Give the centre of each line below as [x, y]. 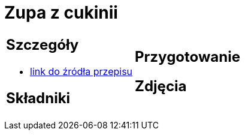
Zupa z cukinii [61, 13]
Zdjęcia [161, 86]
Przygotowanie [187, 56]
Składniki [38, 98]
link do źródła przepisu [81, 71]
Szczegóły [43, 44]
